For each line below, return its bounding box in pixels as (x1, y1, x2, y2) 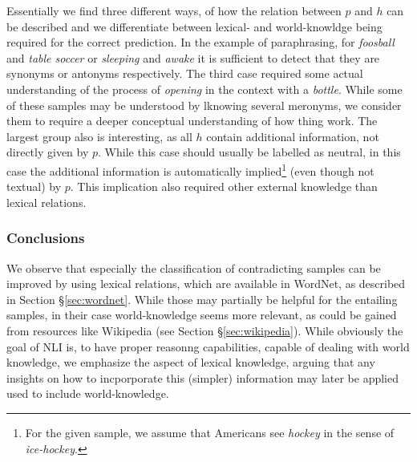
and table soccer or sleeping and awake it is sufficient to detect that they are (6, 49, 380, 66)
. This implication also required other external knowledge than (70, 178, 378, 195)
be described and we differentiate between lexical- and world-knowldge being (6, 18, 383, 34)
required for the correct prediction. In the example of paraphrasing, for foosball (6, 34, 395, 51)
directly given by (6, 144, 89, 160)
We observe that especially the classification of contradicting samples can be (6, 259, 381, 276)
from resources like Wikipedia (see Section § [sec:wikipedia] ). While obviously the (6, 322, 403, 338)
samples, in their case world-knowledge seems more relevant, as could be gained (6, 306, 397, 323)
